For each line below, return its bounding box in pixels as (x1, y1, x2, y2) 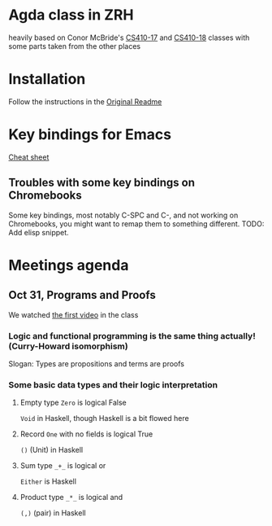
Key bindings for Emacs (8, 125, 172, 144)
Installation (8, 70, 86, 89)
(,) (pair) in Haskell (19, 508, 87, 518)
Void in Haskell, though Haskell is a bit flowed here (19, 414, 189, 423)
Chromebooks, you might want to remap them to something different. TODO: (8, 218, 265, 229)
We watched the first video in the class (8, 309, 139, 319)
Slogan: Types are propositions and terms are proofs (8, 358, 185, 368)
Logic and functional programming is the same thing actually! (8, 330, 256, 341)
